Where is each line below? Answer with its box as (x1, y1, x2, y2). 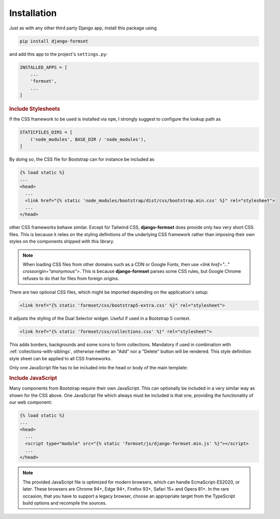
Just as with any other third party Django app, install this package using (9, 25, 157, 31)
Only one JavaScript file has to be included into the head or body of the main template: (9, 365, 188, 371)
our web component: (9, 399, 52, 405)
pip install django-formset (19, 38, 88, 44)
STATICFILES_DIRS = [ (19, 130, 73, 135)
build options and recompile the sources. (22, 500, 107, 506)
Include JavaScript (9, 375, 57, 381)
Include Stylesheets (9, 105, 60, 112)
